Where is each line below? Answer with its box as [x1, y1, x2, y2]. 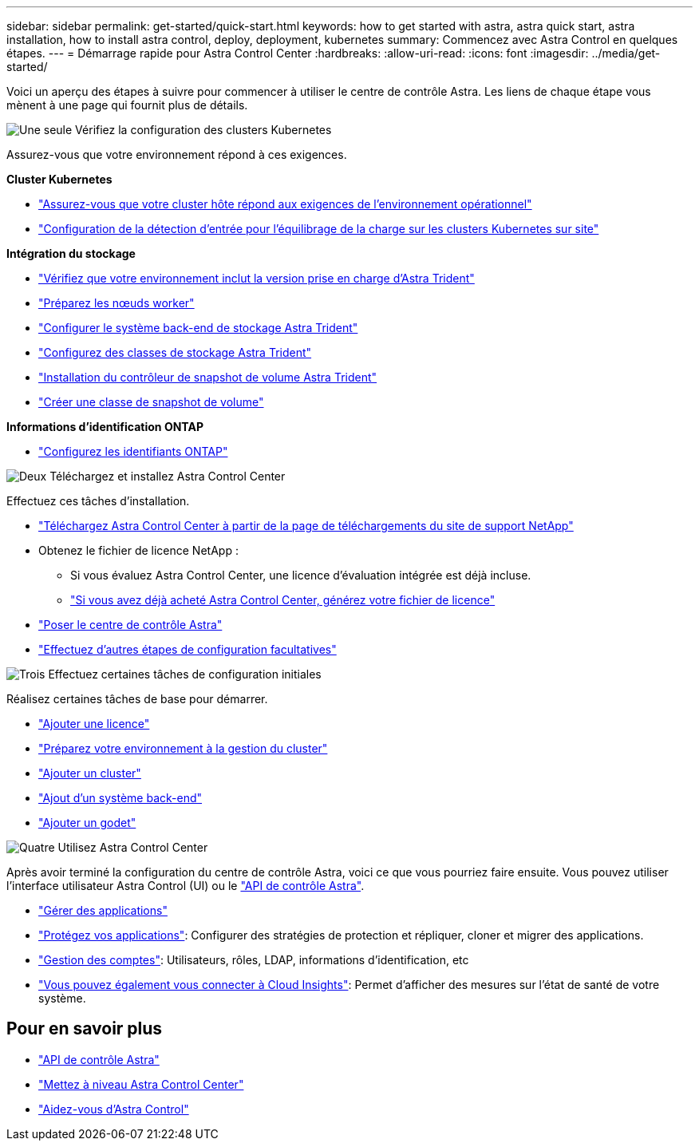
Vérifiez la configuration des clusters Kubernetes [75, 123, 332, 136]
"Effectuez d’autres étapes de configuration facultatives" [38, 643, 337, 656]
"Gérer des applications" [38, 904, 168, 917]
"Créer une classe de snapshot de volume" [38, 395, 264, 409]
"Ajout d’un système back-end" [38, 791, 203, 805]
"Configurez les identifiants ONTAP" [38, 445, 228, 458]
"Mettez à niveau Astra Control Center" [38, 1077, 244, 1091]
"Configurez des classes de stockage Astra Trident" [38, 346, 312, 359]
